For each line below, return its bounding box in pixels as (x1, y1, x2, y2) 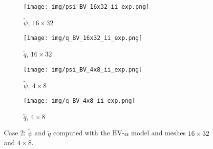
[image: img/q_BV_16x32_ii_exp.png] (23, 35, 143, 42)
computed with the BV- (53, 128, 125, 138)
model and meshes (131, 128, 186, 138)
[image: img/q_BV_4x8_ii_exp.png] (23, 97, 136, 105)
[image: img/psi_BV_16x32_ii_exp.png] (23, 3, 149, 10)
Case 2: (4, 128, 26, 138)
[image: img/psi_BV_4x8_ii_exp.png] (23, 66, 143, 73)
